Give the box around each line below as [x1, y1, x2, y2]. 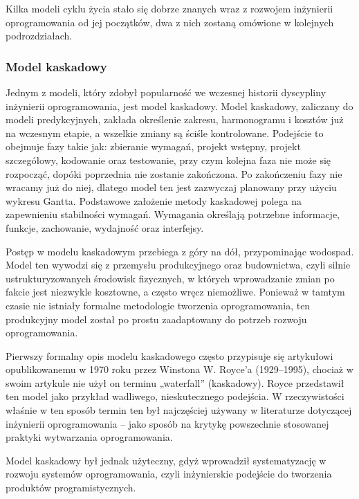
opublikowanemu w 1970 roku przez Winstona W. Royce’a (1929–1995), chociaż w [6, 362, 353, 376]
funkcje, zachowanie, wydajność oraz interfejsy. [6, 220, 204, 235]
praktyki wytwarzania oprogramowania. [6, 430, 173, 444]
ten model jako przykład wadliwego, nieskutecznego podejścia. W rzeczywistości [6, 389, 344, 403]
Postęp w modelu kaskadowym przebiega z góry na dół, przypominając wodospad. [6, 244, 354, 258]
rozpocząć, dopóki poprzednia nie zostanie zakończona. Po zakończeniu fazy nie [6, 166, 342, 181]
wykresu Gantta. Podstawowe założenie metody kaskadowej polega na [6, 193, 302, 208]
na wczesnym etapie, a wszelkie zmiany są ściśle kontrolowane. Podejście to [6, 125, 324, 140]
